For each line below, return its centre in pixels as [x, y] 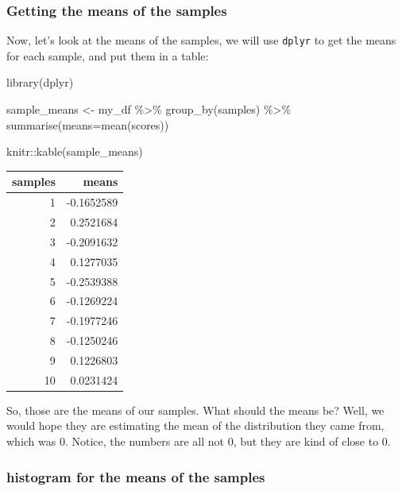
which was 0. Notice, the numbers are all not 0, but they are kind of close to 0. [199, 441]
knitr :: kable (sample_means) [75, 151]
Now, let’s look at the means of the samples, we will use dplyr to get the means [201, 40]
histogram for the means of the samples [136, 476]
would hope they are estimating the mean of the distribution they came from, [195, 425]
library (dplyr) [40, 82]
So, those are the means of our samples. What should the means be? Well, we [195, 410]
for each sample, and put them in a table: [108, 55]
